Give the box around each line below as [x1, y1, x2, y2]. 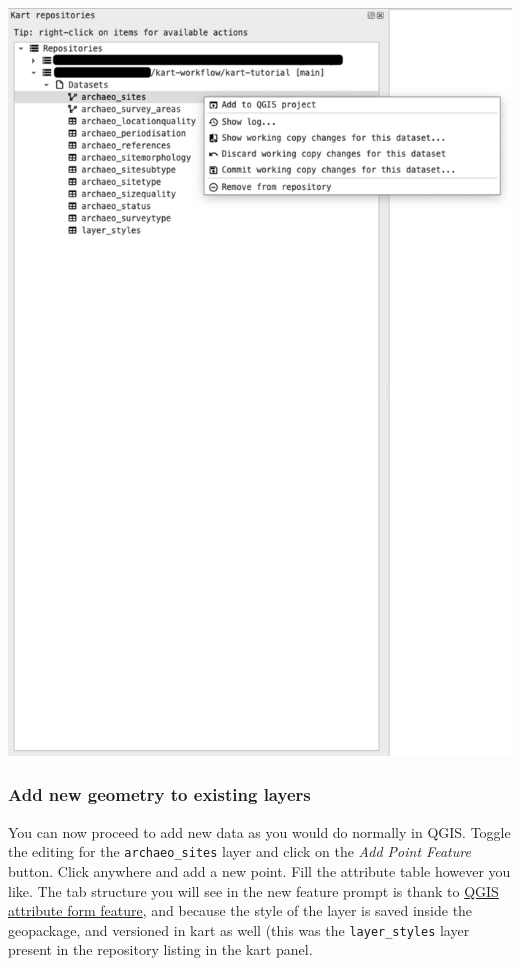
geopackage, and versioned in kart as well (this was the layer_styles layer [8, 919, 470, 940]
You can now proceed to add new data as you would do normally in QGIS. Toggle [8, 821, 511, 842]
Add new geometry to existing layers [8, 782, 311, 807]
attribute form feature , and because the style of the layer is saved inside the [8, 900, 473, 921]
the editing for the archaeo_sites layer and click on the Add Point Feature [8, 841, 471, 862]
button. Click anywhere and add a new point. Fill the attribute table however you [8, 861, 511, 882]
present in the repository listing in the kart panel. [8, 939, 313, 960]
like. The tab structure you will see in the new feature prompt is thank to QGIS [8, 880, 499, 901]
